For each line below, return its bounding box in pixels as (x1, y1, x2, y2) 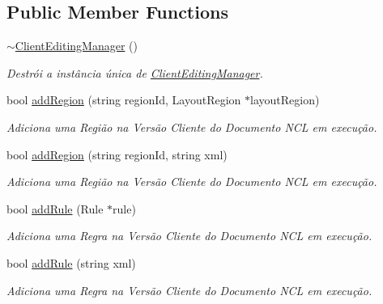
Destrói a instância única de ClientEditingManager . (6, 64, 263, 81)
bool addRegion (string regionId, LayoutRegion (6, 91, 241, 108)
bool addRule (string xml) (6, 254, 136, 271)
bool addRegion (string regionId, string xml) (6, 146, 228, 163)
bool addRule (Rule (6, 200, 104, 217)
